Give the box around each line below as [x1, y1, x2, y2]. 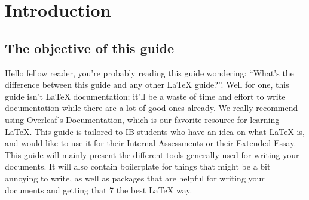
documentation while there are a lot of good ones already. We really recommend [5, 101, 298, 114]
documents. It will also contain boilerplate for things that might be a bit [5, 160, 271, 173]
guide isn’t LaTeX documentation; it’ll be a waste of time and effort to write [5, 90, 286, 102]
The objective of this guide [5, 38, 175, 57]
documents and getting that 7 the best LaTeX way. [5, 183, 192, 196]
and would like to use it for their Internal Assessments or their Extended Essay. [5, 137, 296, 149]
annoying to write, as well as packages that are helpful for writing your [5, 171, 265, 184]
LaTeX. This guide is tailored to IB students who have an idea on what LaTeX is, [5, 125, 305, 137]
